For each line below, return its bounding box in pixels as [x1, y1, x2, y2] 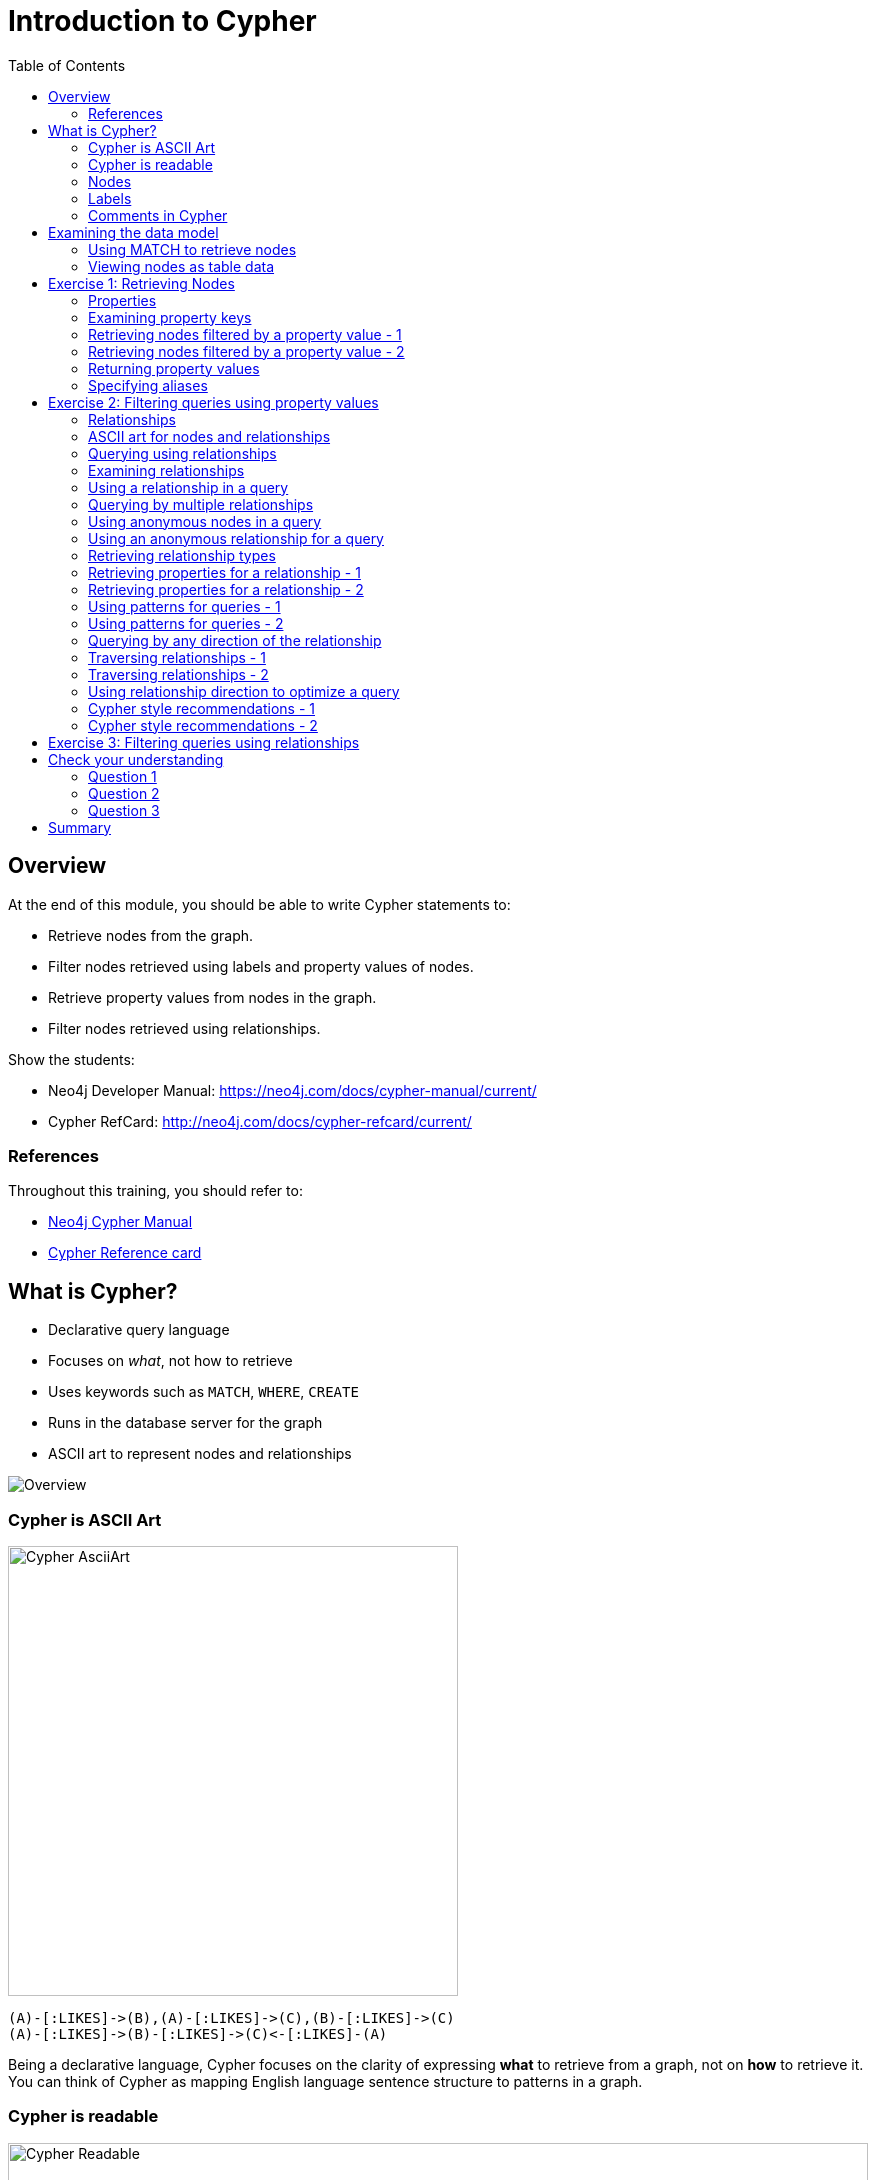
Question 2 [88, 784, 160, 802]
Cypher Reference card [48, 1244, 202, 1262]
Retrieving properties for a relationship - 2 [88, 580, 364, 598]
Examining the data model [48, 223, 219, 241]
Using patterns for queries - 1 [88, 597, 281, 615]
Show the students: [8, 1050, 135, 1068]
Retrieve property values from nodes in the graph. [48, 988, 377, 1006]
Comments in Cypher [88, 206, 228, 224]
